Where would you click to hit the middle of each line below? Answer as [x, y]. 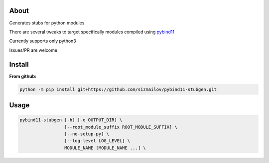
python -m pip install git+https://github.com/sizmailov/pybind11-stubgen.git [118, 89]
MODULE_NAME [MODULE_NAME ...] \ [105, 148]
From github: [23, 76]
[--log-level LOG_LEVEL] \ [97, 141]
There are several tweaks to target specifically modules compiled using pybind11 [92, 32]
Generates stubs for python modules [47, 23]
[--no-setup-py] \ [87, 134]
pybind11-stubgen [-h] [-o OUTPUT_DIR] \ [71, 120]
